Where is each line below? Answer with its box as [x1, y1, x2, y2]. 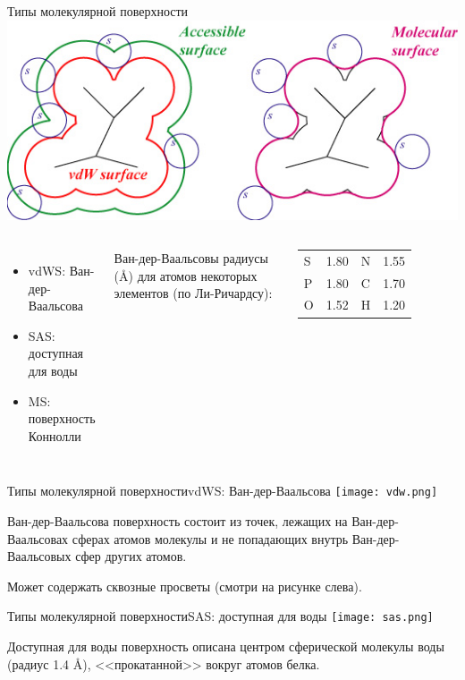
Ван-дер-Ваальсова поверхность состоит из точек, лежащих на [7, 511, 348, 530]
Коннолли [28, 426, 81, 445]
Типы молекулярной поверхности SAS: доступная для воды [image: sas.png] [7, 607, 434, 625]
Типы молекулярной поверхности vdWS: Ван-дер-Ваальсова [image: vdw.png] [7, 481, 438, 500]
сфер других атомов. [75, 547, 187, 565]
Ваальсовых [7, 547, 72, 565]
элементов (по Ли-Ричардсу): [114, 284, 273, 302]
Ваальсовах [7, 529, 69, 548]
